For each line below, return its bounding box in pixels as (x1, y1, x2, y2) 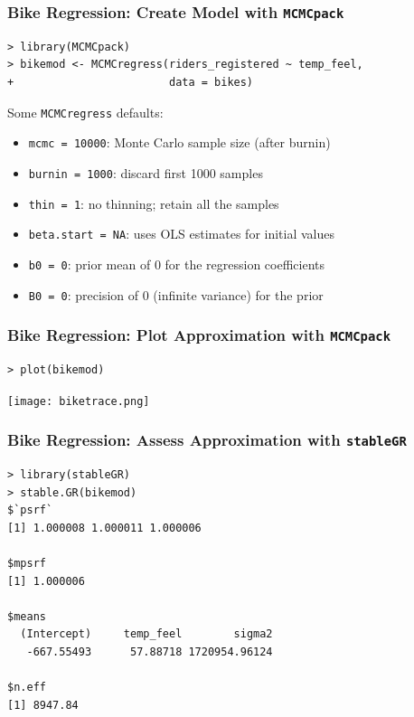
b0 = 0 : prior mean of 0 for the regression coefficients (28, 254, 325, 273)
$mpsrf (7, 556, 46, 570)
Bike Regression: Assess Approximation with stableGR (7, 429, 407, 451)
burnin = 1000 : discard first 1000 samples (28, 163, 263, 182)
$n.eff (7, 681, 46, 694)
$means (7, 609, 46, 623)
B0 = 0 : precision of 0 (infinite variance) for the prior (28, 285, 324, 304)
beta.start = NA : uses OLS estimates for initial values (28, 224, 335, 243)
